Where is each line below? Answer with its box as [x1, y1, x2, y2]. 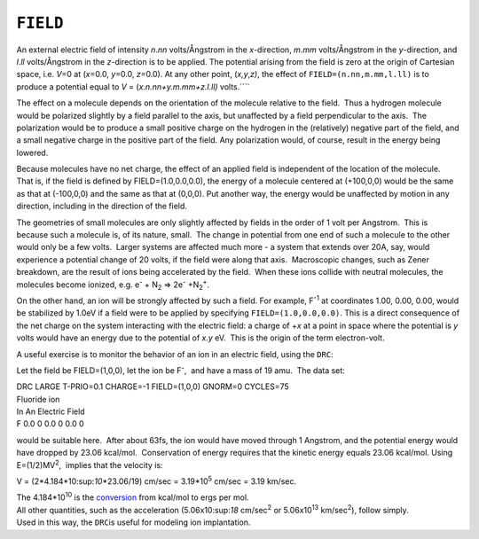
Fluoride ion [16, 394, 60, 404]
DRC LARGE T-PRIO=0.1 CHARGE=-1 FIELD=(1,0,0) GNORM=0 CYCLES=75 [16, 381, 289, 392]
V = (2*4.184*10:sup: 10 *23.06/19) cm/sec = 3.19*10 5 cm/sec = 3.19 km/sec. [16, 474, 297, 487]
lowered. [16, 147, 49, 158]
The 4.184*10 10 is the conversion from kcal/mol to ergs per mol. [16, 490, 249, 503]
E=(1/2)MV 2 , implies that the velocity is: [16, 458, 163, 470]
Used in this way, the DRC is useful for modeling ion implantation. [16, 517, 251, 527]
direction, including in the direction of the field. [16, 200, 188, 212]
